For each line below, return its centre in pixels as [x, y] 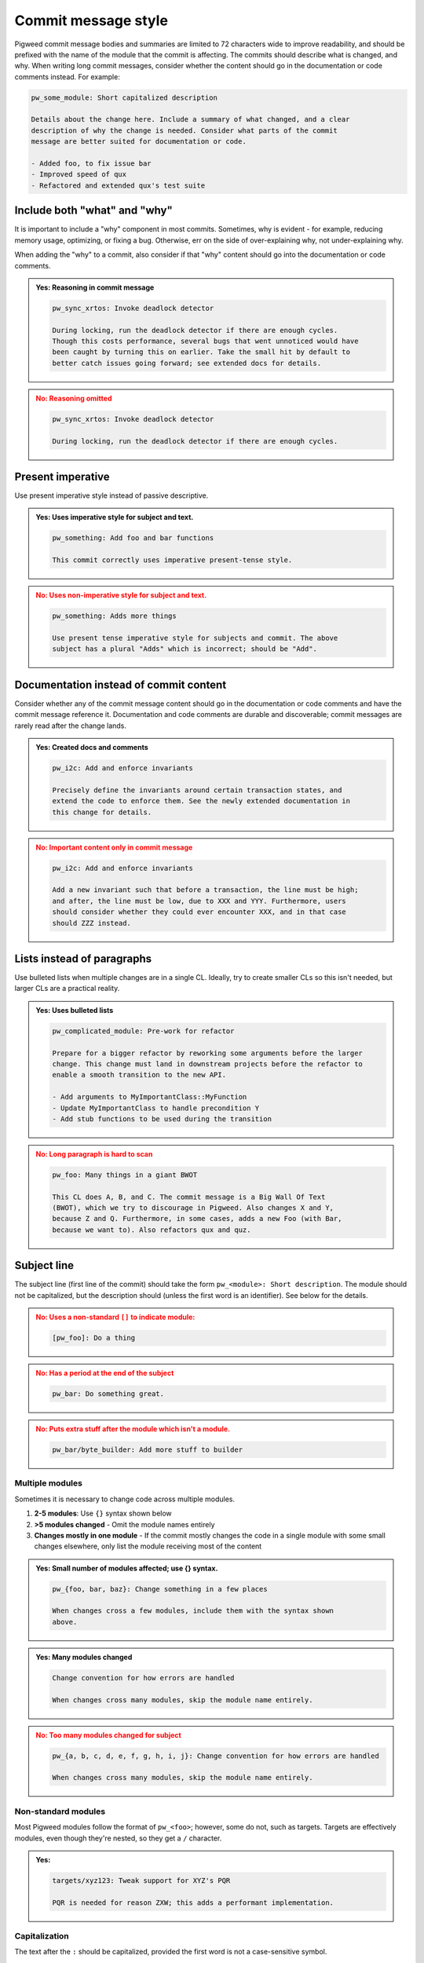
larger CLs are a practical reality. [67, 989]
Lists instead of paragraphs [83, 958]
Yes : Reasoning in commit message [95, 287]
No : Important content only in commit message [114, 847]
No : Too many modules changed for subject [109, 1735]
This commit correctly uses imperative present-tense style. [172, 560]
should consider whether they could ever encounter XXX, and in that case [199, 912]
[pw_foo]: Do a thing [94, 1338]
